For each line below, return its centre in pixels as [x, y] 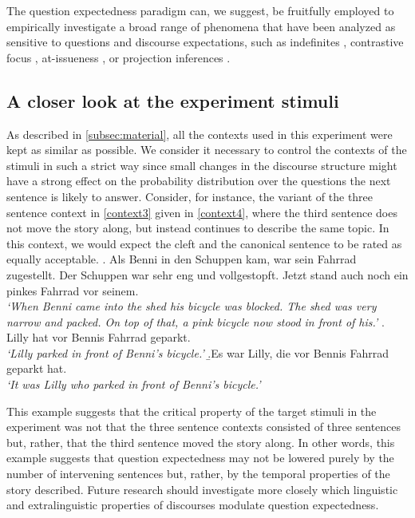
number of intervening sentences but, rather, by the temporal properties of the [198, 474]
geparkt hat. [37, 368]
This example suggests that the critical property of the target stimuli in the [192, 411]
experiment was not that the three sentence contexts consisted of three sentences [204, 427]
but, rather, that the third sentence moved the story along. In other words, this [201, 442]
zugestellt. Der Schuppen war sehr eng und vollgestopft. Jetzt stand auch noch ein [207, 274]
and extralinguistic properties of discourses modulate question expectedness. [193, 505]
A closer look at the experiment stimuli [173, 100]
